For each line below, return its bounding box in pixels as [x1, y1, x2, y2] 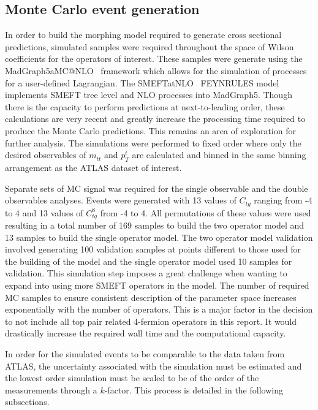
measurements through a [5, 383, 97, 396]
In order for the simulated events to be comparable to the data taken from [5, 347, 285, 360]
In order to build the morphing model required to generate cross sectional [5, 28, 282, 41]
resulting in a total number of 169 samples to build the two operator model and [5, 219, 305, 232]
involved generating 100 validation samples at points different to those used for [5, 243, 301, 256]
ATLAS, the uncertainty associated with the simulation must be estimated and [5, 359, 302, 372]
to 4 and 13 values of [5, 206, 83, 219]
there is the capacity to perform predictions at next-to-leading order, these [5, 100, 285, 113]
